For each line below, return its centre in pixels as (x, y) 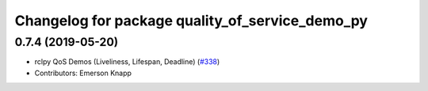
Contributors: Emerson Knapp (83, 73)
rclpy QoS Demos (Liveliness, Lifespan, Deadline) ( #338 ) (127, 62)
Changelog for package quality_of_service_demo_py (191, 21)
